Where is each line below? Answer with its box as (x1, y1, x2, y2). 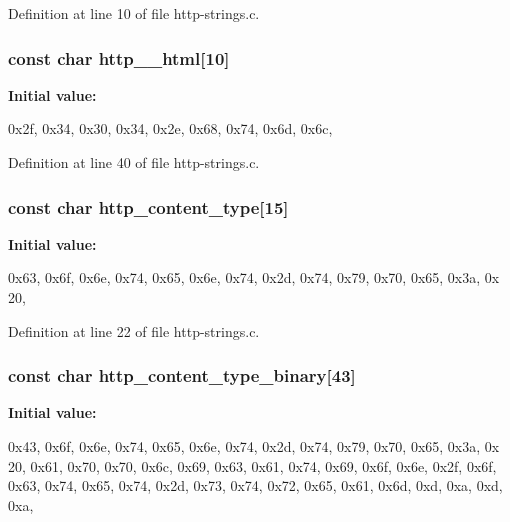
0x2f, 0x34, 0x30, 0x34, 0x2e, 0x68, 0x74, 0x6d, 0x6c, (8, 118, 333, 139)
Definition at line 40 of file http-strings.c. (8, 152, 260, 172)
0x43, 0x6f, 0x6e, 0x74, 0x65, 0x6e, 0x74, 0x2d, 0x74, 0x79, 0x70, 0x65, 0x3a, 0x (8, 436, 500, 456)
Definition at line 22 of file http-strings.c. (8, 320, 260, 341)
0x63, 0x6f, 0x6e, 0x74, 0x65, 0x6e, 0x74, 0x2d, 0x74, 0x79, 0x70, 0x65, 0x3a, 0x (8, 267, 500, 288)
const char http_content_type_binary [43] (8, 363, 356, 388)
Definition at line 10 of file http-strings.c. (8, 3, 260, 23)
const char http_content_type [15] (8, 194, 289, 219)
